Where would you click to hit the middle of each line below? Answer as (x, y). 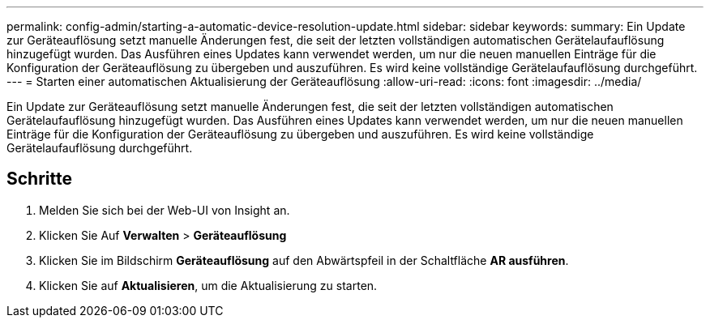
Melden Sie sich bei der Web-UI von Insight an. (165, 210)
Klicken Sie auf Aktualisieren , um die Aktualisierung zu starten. (208, 285)
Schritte (39, 179)
